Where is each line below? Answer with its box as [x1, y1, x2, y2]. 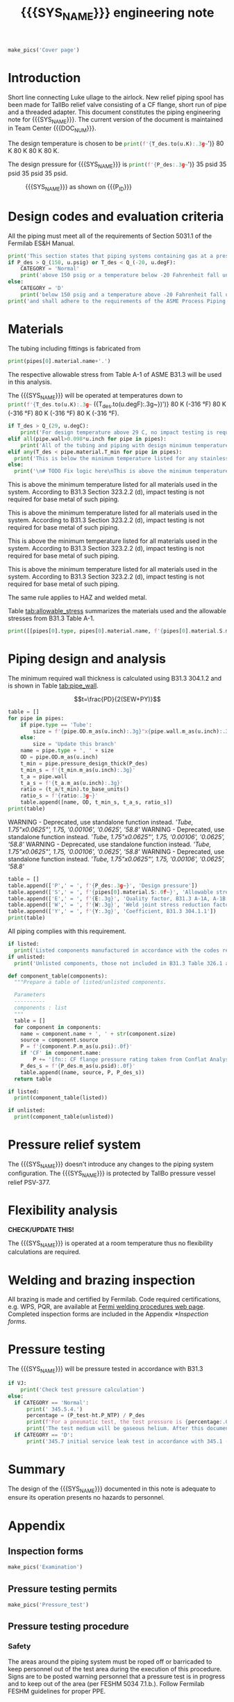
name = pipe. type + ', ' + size [20, 747, 114, 754]
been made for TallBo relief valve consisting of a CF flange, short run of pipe [8, 100, 227, 108]
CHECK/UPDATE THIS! [8, 1225, 75, 1233]
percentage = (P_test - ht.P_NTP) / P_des [26, 1412, 145, 1419]
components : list [14, 1005, 68, 1012]
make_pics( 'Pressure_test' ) [8, 1601, 90, 1609]
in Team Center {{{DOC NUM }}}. [8, 124, 97, 134]
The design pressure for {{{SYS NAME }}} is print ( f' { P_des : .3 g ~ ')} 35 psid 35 [8, 160, 227, 170]
